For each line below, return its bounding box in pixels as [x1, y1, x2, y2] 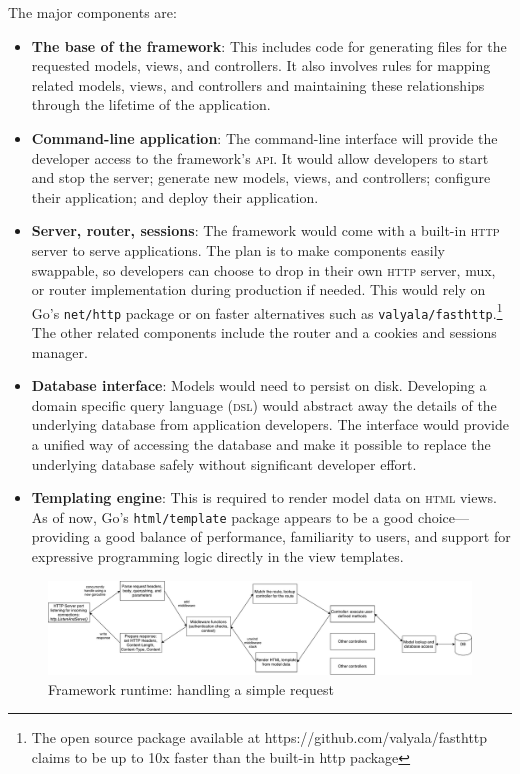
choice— [418, 506, 469, 527]
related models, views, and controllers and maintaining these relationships [31, 74, 485, 95]
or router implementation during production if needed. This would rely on [31, 279, 486, 300]
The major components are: [8, 2, 177, 22]
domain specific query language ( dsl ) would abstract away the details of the [31, 394, 497, 415]
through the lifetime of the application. [31, 94, 271, 115]
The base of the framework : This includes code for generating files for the [31, 35, 507, 56]
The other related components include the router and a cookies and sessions [31, 322, 497, 343]
